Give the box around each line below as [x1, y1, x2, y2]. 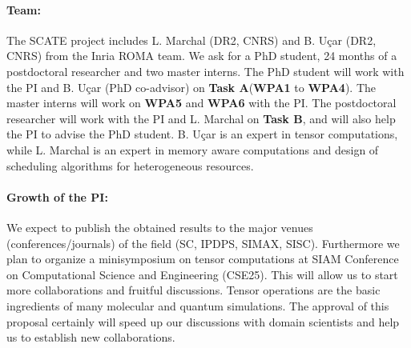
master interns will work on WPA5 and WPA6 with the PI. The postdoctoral [6, 94, 397, 111]
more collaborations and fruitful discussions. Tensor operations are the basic [6, 282, 381, 298]
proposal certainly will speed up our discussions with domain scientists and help [6, 313, 400, 330]
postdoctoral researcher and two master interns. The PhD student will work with [6, 62, 405, 79]
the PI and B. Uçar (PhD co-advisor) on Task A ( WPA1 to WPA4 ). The [6, 78, 377, 95]
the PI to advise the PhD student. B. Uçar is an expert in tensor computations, [6, 126, 398, 142]
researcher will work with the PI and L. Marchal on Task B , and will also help [6, 110, 396, 126]
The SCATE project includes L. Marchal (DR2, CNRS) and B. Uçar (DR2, [6, 31, 377, 48]
